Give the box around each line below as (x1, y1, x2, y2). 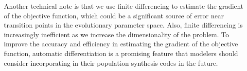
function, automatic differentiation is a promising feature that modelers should (4, 48, 238, 58)
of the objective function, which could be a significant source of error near (4, 10, 224, 20)
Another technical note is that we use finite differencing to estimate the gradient (4, 1, 244, 11)
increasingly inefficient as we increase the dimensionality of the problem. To (4, 29, 229, 39)
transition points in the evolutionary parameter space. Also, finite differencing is (4, 20, 243, 30)
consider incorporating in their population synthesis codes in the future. (4, 57, 218, 68)
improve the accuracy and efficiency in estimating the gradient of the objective (4, 39, 238, 49)
